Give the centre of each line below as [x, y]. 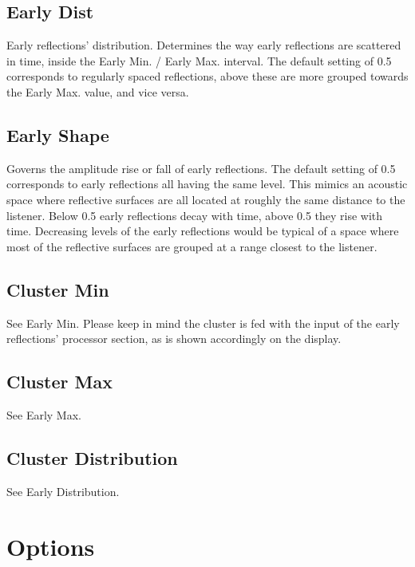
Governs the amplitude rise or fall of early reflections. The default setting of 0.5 [201, 168]
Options [51, 546]
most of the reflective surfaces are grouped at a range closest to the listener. [192, 246]
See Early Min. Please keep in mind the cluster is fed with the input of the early [203, 323]
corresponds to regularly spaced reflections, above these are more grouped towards [207, 76]
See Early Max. [44, 414]
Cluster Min [58, 289]
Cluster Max [59, 382]
